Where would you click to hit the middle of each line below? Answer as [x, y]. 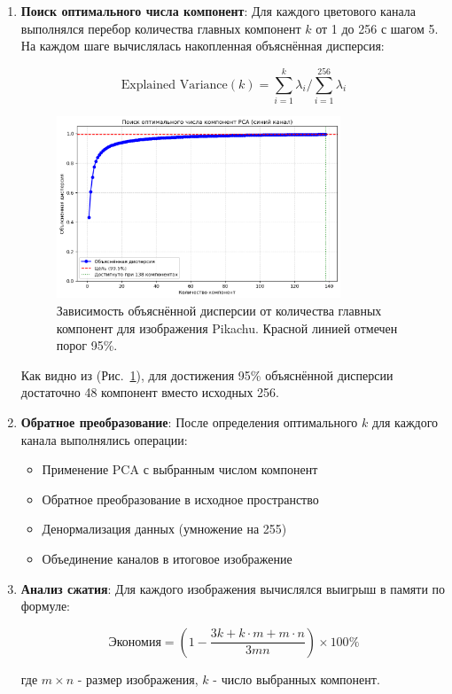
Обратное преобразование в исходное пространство [180, 499]
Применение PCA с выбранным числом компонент [180, 469]
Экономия [135, 642]
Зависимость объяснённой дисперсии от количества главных [219, 311]
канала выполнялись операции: [104, 439]
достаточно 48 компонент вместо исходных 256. [150, 392]
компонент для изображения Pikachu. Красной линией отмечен [227, 328]
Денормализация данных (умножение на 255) [164, 529]
